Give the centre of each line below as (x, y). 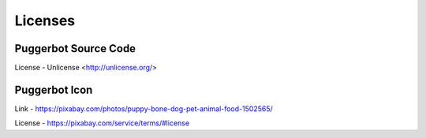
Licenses (45, 21)
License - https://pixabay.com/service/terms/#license (102, 123)
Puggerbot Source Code (75, 48)
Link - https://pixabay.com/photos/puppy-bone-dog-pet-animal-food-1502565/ (144, 108)
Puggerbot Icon (54, 90)
